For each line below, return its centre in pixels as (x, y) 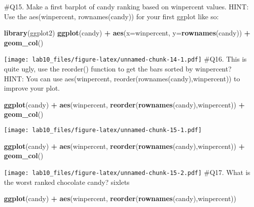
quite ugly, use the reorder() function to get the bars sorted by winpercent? (118, 69)
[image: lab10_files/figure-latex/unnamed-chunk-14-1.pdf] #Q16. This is (126, 59)
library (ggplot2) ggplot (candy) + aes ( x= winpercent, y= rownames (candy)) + (127, 33)
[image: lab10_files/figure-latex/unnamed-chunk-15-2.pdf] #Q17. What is (127, 172)
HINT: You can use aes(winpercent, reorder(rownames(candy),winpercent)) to (122, 78)
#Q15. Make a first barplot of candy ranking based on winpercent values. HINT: (126, 6)
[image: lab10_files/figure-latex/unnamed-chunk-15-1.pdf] (103, 130)
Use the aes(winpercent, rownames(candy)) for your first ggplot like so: (111, 16)
